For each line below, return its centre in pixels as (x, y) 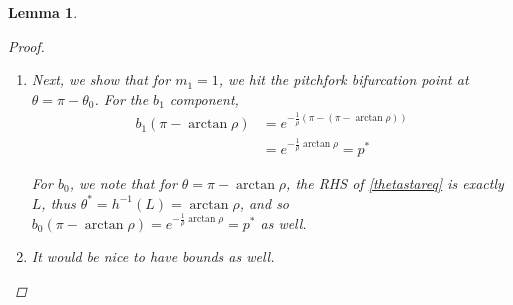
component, (204, 98)
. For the (121, 98)
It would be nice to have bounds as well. (153, 256)
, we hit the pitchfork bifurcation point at (343, 79)
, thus (58, 202)
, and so (264, 202)
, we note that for (123, 182)
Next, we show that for (101, 79)
